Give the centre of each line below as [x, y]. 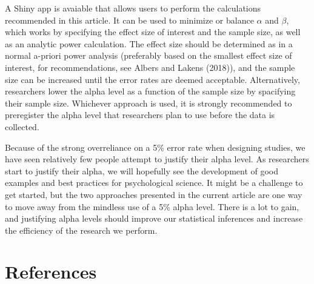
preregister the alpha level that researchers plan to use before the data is [140, 115]
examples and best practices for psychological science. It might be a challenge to [154, 183]
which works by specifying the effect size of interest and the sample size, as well [153, 32]
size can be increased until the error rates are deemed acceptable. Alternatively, [152, 79]
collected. [22, 126]
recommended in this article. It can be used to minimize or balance [129, 20]
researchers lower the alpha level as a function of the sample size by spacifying [150, 91]
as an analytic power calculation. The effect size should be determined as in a [149, 43]
